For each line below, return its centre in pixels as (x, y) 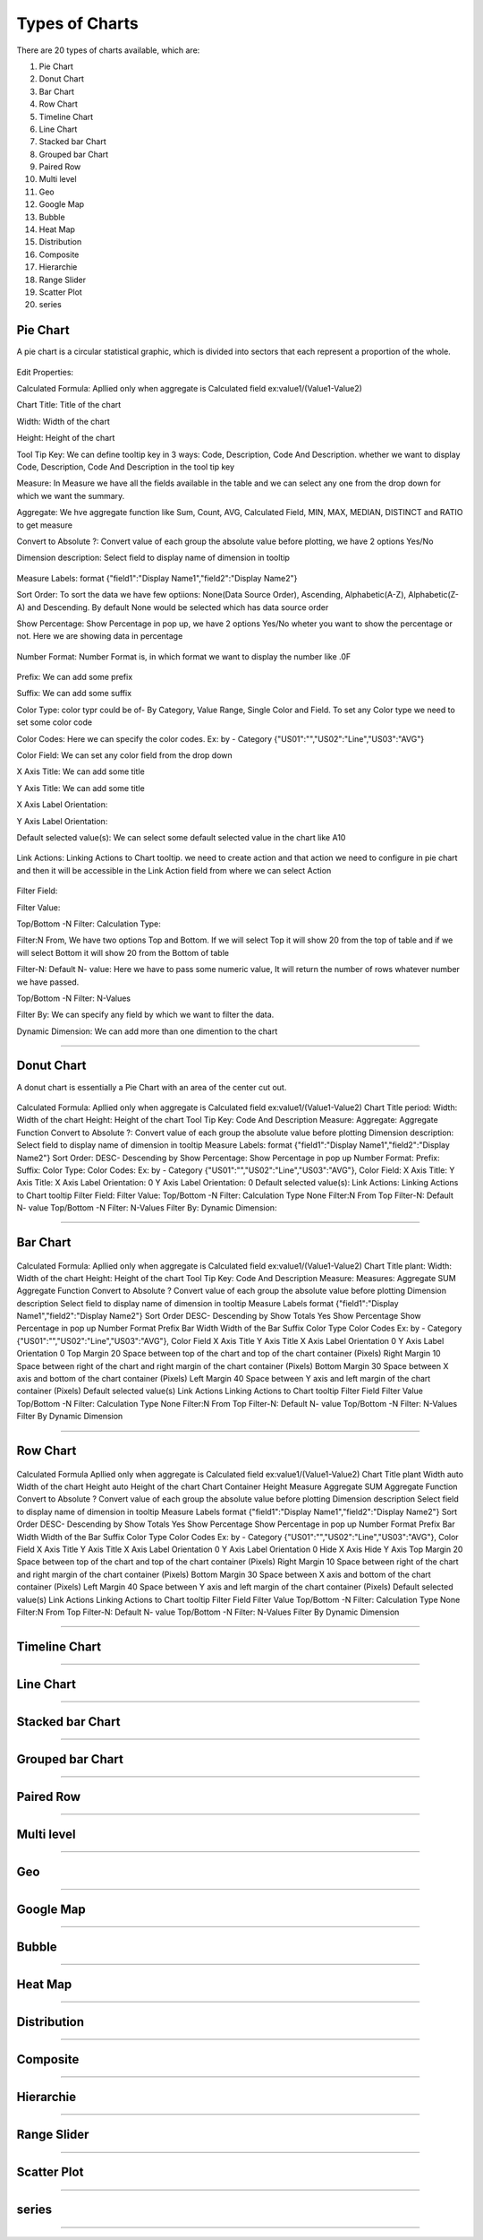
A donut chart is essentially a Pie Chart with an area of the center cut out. (152, 1087)
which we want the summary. (71, 495)
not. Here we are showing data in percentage (100, 636)
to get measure (45, 525)
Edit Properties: (45, 372)
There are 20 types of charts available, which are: (108, 50)
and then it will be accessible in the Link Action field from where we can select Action (174, 870)
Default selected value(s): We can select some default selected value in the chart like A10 (181, 837)
